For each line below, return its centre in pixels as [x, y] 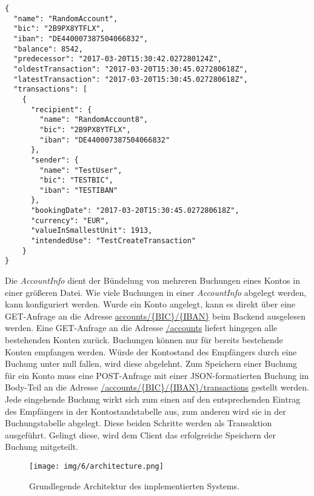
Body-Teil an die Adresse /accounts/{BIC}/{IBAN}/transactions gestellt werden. [157, 387]
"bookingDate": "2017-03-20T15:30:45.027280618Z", [135, 211]
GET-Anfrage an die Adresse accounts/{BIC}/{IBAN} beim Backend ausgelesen [155, 316]
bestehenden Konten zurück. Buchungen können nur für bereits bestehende [144, 340]
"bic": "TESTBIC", [76, 180]
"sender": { [55, 160]
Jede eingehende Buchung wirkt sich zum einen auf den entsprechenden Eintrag [153, 399]
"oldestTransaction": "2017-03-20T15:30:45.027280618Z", [131, 69]
